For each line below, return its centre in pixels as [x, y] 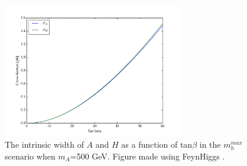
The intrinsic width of [44, 144]
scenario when [30, 156]
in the [210, 144]
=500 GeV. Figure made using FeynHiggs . [147, 156]
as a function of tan [157, 144]
